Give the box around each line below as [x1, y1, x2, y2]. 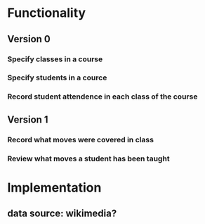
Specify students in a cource [7, 73, 107, 82]
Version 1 [7, 113, 48, 125]
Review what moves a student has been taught [7, 154, 170, 163]
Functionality [7, 5, 86, 21]
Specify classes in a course [7, 54, 103, 64]
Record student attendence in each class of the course [7, 92, 198, 101]
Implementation [7, 180, 102, 195]
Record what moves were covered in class [7, 135, 154, 144]
